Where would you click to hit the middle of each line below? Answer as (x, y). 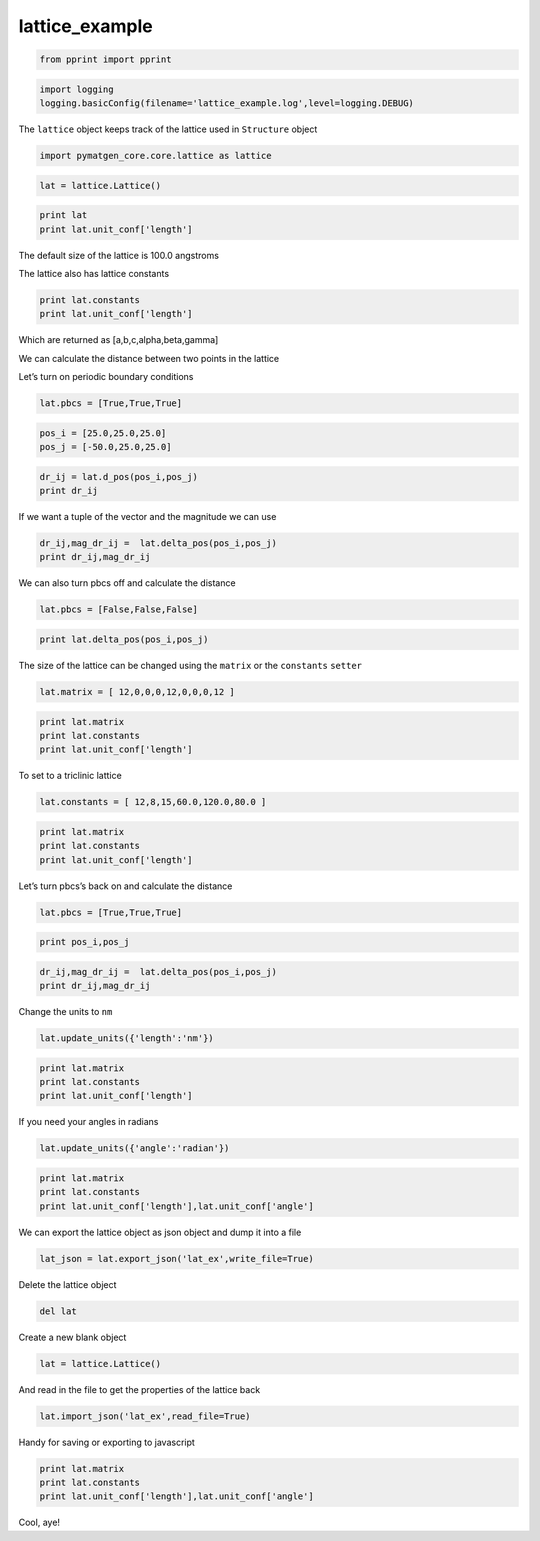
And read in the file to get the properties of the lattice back (139, 1389)
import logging (76, 89)
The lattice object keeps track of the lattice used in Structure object (168, 129)
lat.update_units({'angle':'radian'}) (134, 1148)
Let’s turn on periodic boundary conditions (106, 377)
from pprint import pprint (105, 59)
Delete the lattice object (67, 1284)
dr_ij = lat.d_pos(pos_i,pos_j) (119, 476)
